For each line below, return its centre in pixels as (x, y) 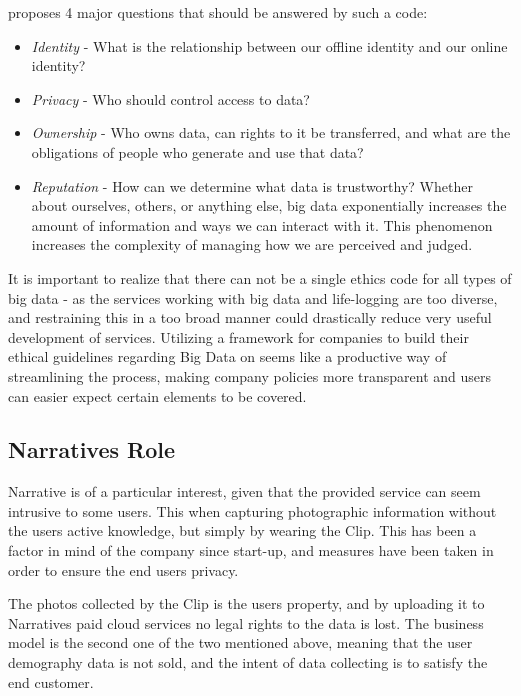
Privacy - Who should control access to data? (170, 98)
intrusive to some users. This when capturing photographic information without (252, 510)
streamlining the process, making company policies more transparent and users (249, 375)
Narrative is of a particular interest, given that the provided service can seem (244, 491)
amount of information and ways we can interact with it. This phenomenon (262, 224)
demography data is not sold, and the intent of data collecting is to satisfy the (248, 662)
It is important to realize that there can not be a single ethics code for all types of (260, 277)
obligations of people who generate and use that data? (197, 151)
